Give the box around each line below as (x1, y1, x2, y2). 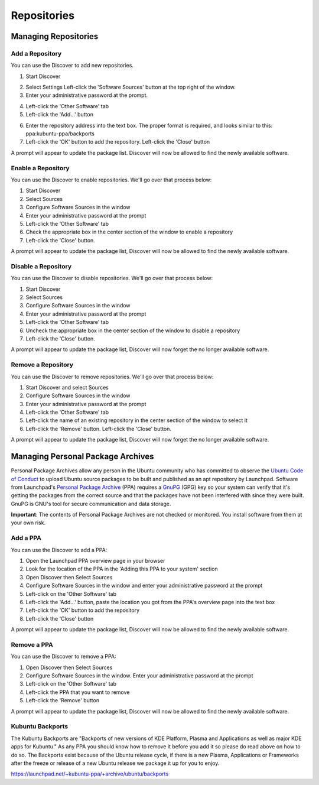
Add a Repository (11, 49, 62, 57)
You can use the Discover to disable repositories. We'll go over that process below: (11, 275, 213, 282)
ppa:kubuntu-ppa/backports (25, 130, 95, 137)
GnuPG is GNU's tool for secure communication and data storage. (11, 500, 171, 507)
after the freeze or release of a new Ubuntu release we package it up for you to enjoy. (11, 760, 220, 767)
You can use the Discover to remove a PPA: (11, 653, 116, 660)
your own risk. (11, 519, 46, 526)
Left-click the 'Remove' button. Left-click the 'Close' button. (25, 425, 171, 432)
